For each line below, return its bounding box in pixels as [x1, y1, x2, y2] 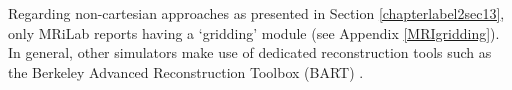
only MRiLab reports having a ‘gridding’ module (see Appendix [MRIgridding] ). [8, 22, 500, 43]
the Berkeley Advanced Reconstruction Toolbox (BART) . [8, 61, 364, 82]
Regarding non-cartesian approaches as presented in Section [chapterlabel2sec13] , [8, 3, 505, 23]
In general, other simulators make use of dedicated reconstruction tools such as [8, 42, 492, 63]
